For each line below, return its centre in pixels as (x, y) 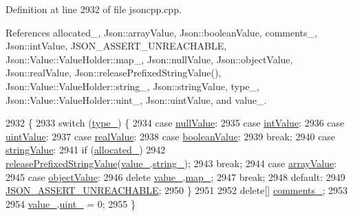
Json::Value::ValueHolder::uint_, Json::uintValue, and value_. (136, 99)
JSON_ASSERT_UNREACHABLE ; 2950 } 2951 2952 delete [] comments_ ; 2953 (177, 190)
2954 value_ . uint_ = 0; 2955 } (71, 203)
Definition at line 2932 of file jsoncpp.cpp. (94, 9)
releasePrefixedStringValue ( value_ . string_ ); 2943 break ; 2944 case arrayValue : (171, 163)
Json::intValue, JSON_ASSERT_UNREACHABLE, (116, 46)
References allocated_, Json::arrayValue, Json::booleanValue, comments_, (161, 32)
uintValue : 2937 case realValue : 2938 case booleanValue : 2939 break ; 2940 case (171, 136)
